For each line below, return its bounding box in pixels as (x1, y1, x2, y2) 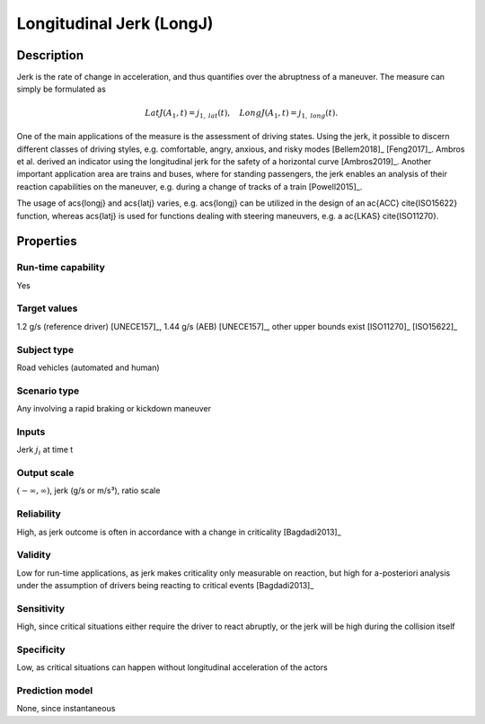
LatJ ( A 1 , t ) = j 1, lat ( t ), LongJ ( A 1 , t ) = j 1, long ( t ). (145, 108, 339, 120)
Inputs (16, 425, 46, 437)
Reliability (16, 508, 62, 520)
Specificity (16, 643, 66, 656)
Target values (16, 302, 78, 314)
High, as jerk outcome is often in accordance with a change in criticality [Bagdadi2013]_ (16, 526, 341, 537)
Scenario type (16, 384, 80, 397)
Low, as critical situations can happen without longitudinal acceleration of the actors (16, 662, 328, 673)
